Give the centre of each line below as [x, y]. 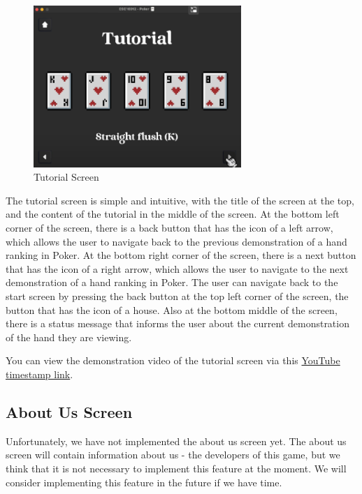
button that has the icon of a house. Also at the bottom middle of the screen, [172, 309]
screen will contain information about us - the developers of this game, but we [173, 455]
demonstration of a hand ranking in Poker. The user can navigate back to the [172, 282]
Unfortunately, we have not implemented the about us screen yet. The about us [176, 441]
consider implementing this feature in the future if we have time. [144, 482]
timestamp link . [39, 374]
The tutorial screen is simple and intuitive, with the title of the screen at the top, [180, 200]
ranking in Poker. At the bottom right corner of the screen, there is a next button [181, 255]
